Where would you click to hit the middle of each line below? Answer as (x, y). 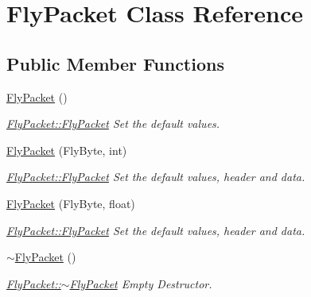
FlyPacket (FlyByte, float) (71, 203)
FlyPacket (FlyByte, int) (67, 150)
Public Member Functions (115, 63)
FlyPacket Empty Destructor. (141, 283)
